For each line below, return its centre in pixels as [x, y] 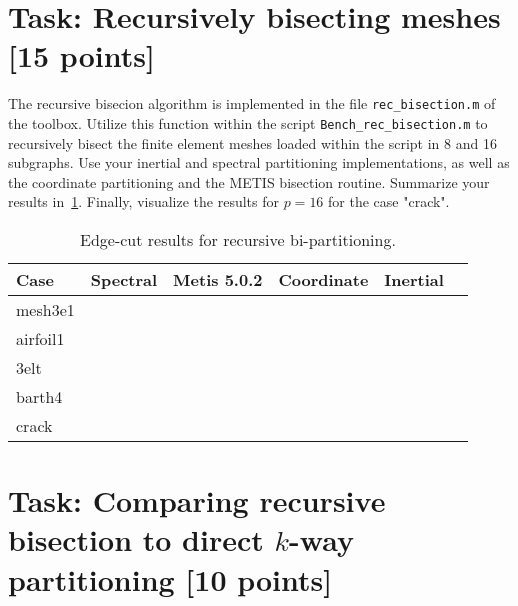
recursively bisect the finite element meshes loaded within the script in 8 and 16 [252, 142]
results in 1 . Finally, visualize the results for [144, 201]
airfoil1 [40, 338]
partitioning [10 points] [170, 578]
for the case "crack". [389, 201]
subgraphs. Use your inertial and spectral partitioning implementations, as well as [259, 162]
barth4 [39, 396]
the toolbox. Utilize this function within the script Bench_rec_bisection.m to [248, 122]
